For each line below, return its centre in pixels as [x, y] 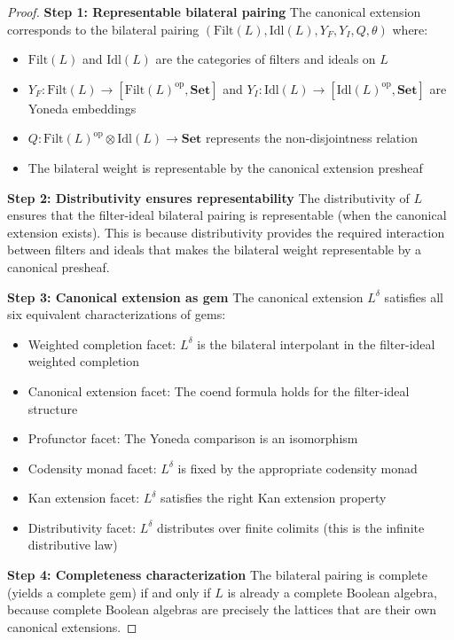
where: [410, 29]
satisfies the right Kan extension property [274, 498]
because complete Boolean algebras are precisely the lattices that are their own [222, 609]
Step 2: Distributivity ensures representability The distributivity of [208, 197]
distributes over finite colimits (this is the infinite [291, 527]
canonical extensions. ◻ [72, 626]
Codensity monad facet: [92, 468]
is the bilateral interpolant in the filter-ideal [316, 343]
